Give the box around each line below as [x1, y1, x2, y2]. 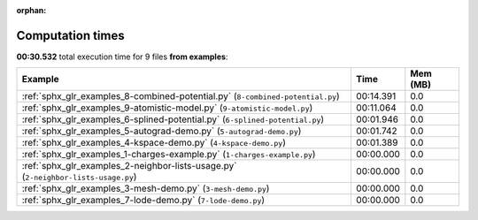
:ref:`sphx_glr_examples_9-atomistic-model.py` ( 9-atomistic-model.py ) [21, 102, 313, 114]
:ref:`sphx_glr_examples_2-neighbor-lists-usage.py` [21, 160, 237, 172]
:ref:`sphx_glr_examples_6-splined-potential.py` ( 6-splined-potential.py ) [21, 113, 325, 125]
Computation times [16, 27, 125, 43]
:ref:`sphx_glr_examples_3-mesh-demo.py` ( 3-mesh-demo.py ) [21, 182, 270, 194]
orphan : [16, 5, 47, 15]
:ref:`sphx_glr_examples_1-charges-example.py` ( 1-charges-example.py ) [21, 148, 316, 161]
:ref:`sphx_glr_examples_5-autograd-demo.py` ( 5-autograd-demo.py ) [21, 125, 302, 137]
